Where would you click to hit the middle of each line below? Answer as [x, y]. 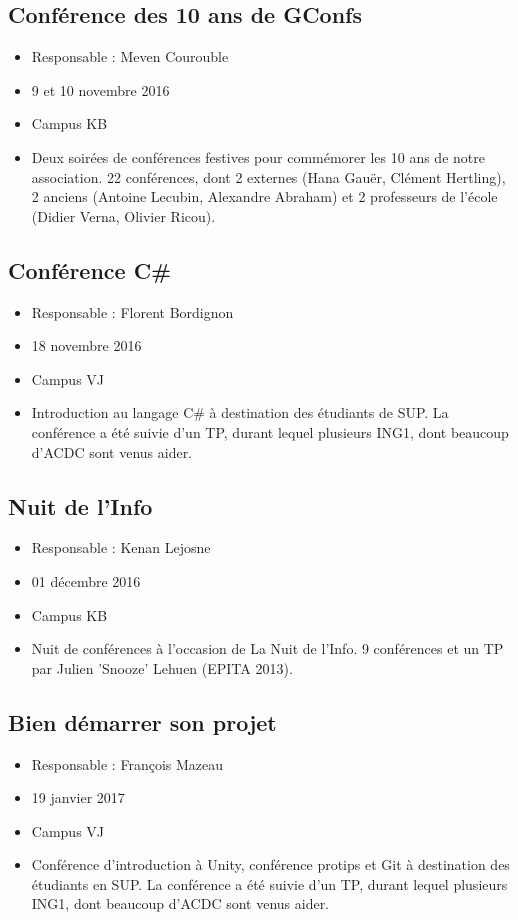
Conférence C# [90, 269]
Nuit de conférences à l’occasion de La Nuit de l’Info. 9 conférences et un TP [267, 648]
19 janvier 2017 [78, 797]
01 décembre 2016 [86, 580]
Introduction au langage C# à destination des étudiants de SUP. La [240, 412]
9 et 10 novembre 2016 [100, 89]
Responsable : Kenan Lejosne [121, 547]
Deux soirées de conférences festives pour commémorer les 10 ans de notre [258, 156]
